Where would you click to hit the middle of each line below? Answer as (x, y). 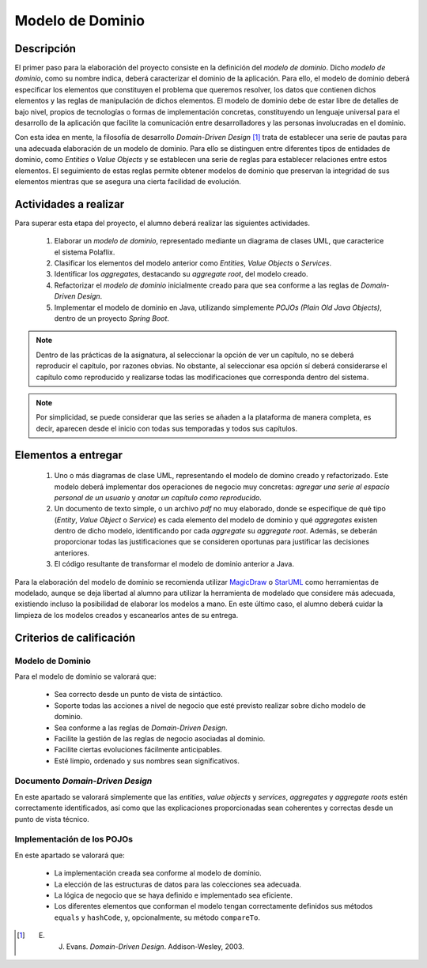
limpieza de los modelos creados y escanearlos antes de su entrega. (127, 615)
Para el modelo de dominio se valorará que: (85, 676)
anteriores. (72, 552)
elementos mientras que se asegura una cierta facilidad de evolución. (128, 181)
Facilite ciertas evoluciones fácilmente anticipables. (138, 750)
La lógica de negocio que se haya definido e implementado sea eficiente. (173, 895)
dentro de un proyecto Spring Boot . (112, 318)
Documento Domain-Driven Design (83, 781)
